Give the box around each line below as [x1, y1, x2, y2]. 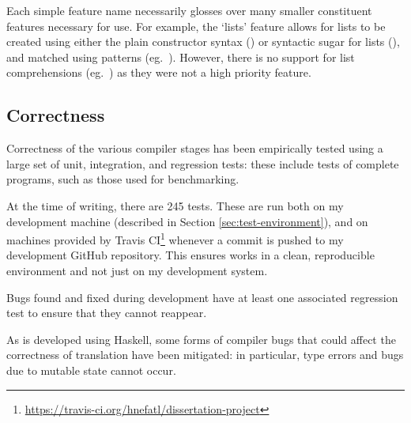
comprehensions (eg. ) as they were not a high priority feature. [6, 64, 311, 81]
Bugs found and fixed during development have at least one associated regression [6, 289, 398, 305]
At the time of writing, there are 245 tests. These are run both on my [6, 197, 344, 213]
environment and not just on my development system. [6, 262, 268, 278]
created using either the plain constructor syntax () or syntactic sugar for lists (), [6, 33, 400, 50]
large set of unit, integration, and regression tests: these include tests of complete [6, 155, 399, 172]
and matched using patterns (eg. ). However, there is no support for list [6, 48, 355, 65]
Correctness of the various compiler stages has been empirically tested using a [6, 140, 383, 157]
